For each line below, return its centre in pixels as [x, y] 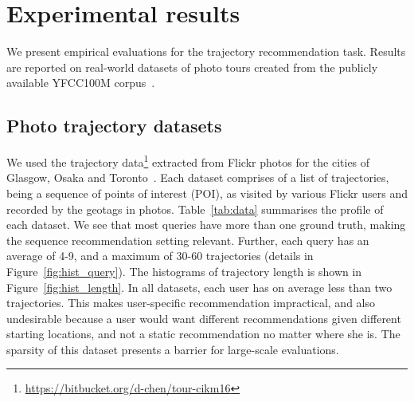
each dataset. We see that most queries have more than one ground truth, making [206, 225]
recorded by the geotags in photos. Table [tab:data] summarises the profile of [195, 209]
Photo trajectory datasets [114, 126]
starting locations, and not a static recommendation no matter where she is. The [203, 334]
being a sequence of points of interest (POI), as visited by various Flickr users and [207, 193]
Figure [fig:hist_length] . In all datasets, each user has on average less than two [199, 287]
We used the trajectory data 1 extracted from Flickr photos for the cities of [188, 161]
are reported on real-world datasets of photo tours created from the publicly [192, 67]
